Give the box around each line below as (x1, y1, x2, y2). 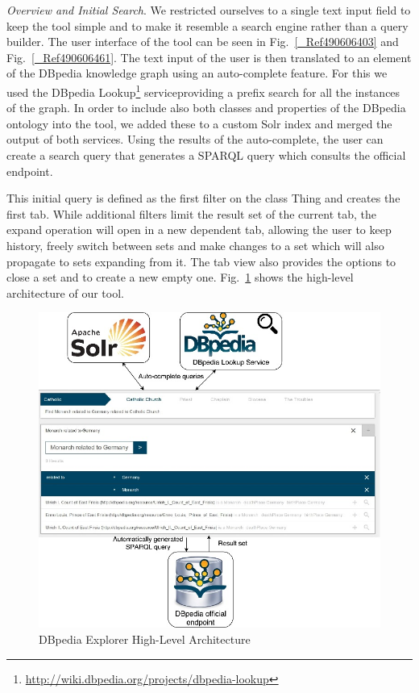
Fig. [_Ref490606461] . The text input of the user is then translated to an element (6, 48, 412, 65)
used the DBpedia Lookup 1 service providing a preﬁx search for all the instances (6, 81, 400, 100)
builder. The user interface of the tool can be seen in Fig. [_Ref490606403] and (6, 33, 399, 50)
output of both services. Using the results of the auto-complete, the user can (6, 131, 384, 148)
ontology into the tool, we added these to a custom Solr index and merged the (6, 115, 392, 132)
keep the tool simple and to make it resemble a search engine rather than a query (6, 17, 409, 34)
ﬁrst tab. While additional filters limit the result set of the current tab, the (6, 205, 377, 222)
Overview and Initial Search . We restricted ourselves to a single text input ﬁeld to (6, 2, 411, 18)
